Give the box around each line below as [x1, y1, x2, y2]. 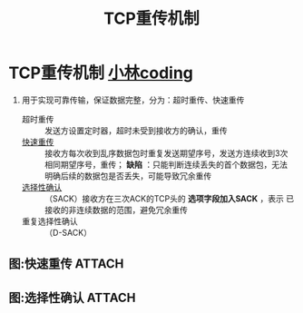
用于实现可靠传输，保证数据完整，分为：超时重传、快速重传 [21, 94, 245, 105]
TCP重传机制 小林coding [8, 63, 194, 83]
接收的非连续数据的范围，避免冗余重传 [44, 204, 188, 215]
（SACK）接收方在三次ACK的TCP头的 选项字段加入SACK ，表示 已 [44, 192, 295, 204]
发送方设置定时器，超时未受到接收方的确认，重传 [44, 124, 228, 136]
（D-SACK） [44, 227, 93, 238]
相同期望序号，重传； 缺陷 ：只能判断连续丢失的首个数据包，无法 [44, 159, 288, 170]
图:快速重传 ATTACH [8, 256, 124, 272]
